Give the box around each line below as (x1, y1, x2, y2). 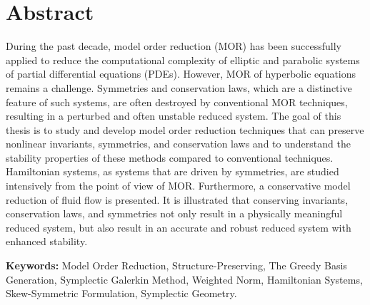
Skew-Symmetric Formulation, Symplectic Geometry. (6, 286, 237, 301)
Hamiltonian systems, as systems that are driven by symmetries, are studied (6, 164, 339, 179)
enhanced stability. (6, 234, 88, 249)
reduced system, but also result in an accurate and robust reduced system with (6, 219, 351, 234)
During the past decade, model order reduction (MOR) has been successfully (6, 38, 341, 53)
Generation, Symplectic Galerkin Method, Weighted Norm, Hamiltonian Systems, (6, 272, 363, 286)
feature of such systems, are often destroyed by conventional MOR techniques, (6, 94, 348, 109)
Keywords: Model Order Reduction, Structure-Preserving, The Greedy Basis (6, 258, 347, 273)
